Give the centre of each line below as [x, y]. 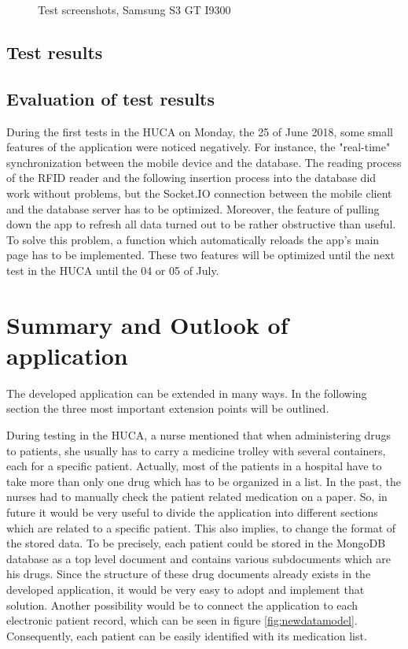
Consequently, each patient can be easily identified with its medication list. [187, 635]
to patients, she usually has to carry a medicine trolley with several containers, [196, 450]
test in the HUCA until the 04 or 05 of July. [113, 270]
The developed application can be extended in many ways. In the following [187, 393]
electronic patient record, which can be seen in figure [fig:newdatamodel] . [182, 620]
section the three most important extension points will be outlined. [168, 408]
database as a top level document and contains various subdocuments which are [198, 558]
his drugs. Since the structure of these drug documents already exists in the [189, 574]
